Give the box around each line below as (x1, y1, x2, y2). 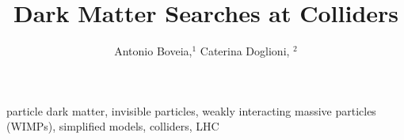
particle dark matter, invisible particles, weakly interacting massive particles (6, 102, 376, 119)
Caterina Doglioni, (200, 43, 290, 59)
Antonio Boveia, (114, 43, 192, 59)
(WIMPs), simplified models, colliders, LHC (6, 118, 219, 134)
